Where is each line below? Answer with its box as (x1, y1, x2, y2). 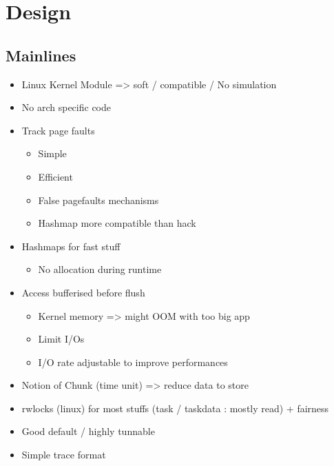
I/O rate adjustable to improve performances (38, 354, 228, 369)
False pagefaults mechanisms (38, 192, 159, 207)
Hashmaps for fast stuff (21, 239, 121, 253)
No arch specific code (21, 100, 112, 114)
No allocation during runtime (38, 262, 162, 276)
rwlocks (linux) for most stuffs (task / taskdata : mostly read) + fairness (21, 401, 329, 415)
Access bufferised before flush (21, 285, 145, 299)
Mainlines (6, 44, 76, 65)
